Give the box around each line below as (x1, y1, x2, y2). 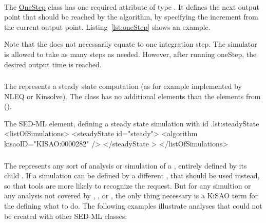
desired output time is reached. (4, 59, 102, 69)
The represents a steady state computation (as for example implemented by (4, 81, 242, 91)
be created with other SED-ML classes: (4, 210, 127, 221)
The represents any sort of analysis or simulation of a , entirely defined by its (4, 160, 247, 171)
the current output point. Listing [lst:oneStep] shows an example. (4, 21, 211, 32)
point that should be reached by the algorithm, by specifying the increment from (4, 11, 258, 22)
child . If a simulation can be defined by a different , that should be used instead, (4, 170, 260, 181)
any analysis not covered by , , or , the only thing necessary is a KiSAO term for (4, 190, 258, 201)
